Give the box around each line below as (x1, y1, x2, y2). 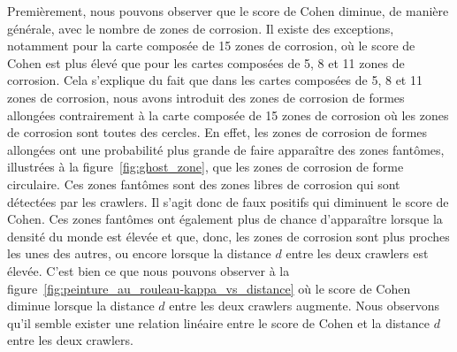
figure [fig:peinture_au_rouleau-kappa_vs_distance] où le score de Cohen (7, 279, 411, 297)
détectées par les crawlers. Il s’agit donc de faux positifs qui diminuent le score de (7, 192, 449, 210)
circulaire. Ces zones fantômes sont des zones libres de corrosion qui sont (7, 174, 400, 193)
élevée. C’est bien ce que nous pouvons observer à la (7, 261, 290, 279)
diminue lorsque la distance (7, 296, 155, 315)
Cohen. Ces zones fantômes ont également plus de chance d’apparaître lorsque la (7, 210, 443, 228)
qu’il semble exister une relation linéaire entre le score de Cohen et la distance (7, 313, 430, 332)
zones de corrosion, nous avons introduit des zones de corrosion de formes (7, 88, 405, 106)
